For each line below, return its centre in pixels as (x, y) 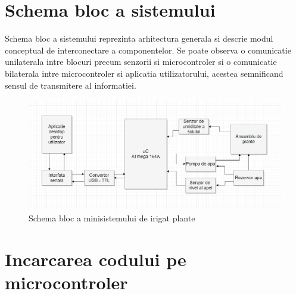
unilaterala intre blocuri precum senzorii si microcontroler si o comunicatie (141, 62)
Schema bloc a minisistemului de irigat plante (112, 218)
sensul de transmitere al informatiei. (71, 85)
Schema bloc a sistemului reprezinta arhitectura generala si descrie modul (139, 38)
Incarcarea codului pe (96, 259)
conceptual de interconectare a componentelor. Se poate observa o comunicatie (148, 50)
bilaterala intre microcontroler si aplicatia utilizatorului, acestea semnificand (144, 73)
